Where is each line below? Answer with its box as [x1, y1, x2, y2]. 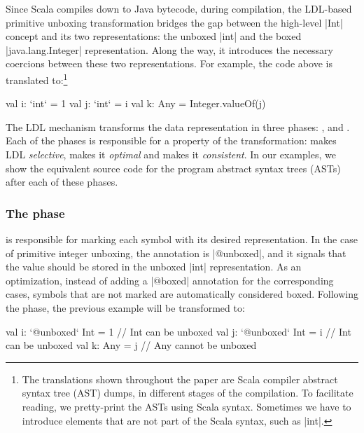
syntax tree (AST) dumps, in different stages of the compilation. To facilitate [22, 385, 353, 400]
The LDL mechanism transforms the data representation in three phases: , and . [6, 119, 350, 134]
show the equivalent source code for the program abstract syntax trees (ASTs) [6, 160, 341, 175]
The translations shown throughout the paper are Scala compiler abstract [22, 371, 338, 386]
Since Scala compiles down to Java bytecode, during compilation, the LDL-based [6, 1, 352, 15]
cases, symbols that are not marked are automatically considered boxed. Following [6, 287, 358, 301]
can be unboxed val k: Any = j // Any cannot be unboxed [6, 338, 257, 352]
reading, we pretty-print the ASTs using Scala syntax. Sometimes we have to [22, 399, 351, 413]
